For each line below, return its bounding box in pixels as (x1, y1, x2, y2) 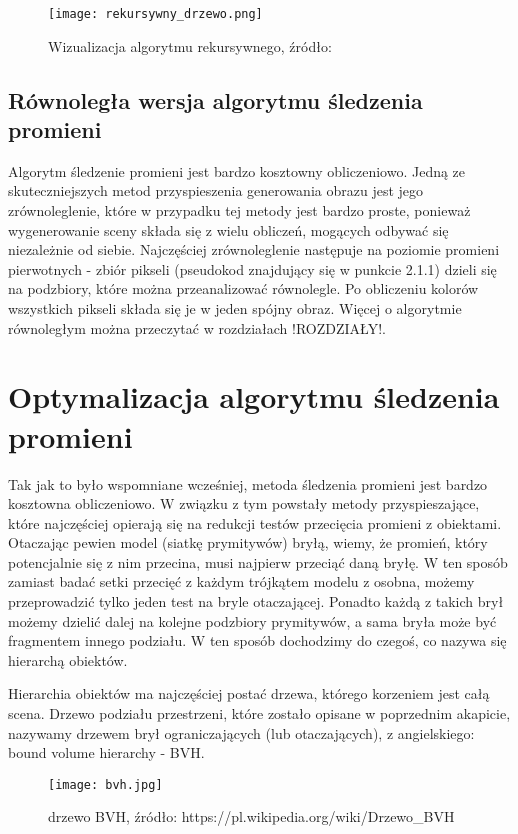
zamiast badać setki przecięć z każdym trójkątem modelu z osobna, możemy (8, 571, 475, 592)
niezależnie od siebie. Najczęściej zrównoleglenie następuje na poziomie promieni (8, 239, 500, 260)
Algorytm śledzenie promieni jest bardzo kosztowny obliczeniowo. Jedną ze (8, 160, 466, 181)
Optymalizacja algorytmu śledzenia (8, 376, 500, 417)
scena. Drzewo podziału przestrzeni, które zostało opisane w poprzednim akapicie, (8, 703, 511, 724)
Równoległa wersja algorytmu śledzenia (8, 84, 423, 115)
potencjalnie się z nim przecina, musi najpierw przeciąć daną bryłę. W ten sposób (8, 551, 508, 572)
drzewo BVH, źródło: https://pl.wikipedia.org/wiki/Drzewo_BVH (48, 806, 455, 827)
